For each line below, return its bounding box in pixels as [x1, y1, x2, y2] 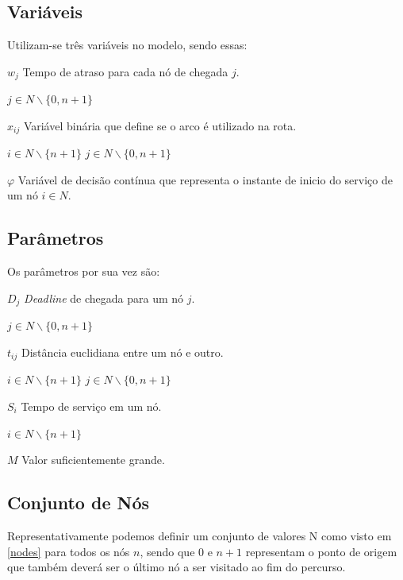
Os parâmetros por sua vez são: [7, 263, 160, 280]
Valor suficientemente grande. [21, 451, 165, 468]
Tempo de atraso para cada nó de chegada [22, 63, 228, 79]
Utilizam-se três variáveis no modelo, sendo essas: [7, 37, 248, 53]
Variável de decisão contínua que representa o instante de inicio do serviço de [17, 171, 393, 188]
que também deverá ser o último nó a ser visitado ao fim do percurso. [7, 559, 346, 575]
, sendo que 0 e [140, 543, 213, 559]
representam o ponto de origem [245, 543, 397, 559]
